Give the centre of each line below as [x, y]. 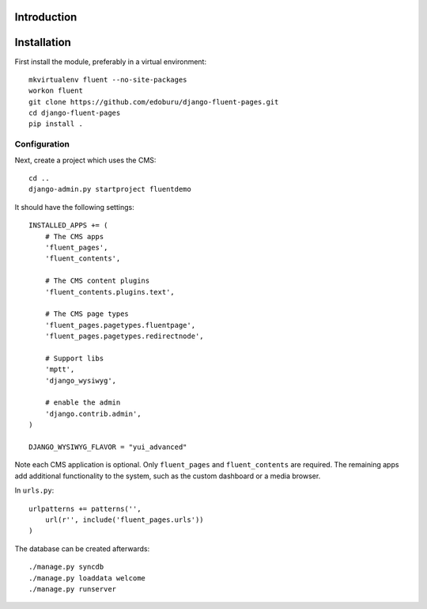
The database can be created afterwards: [82, 548]
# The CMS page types [87, 314]
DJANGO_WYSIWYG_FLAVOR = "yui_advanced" [108, 447]
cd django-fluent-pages [75, 113]
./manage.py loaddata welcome [87, 578]
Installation [43, 42]
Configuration [42, 144]
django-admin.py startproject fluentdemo [110, 189]
